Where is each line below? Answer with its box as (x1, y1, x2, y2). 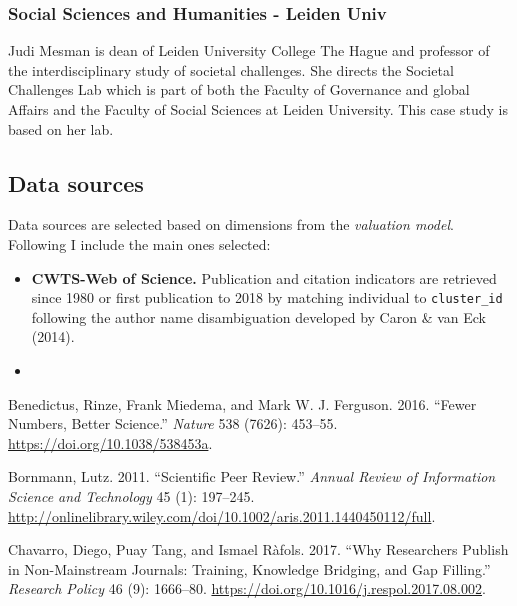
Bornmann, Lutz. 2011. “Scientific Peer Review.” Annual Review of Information (8, 466, 496, 487)
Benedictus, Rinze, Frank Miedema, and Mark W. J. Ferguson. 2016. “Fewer (8, 393, 477, 414)
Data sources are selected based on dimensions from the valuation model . (8, 214, 454, 235)
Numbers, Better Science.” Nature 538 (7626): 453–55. (8, 413, 338, 434)
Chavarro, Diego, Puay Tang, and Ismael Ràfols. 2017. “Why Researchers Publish (8, 539, 509, 560)
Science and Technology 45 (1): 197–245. (8, 485, 255, 506)
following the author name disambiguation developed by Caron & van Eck (31, 306, 487, 327)
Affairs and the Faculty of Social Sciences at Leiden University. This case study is (8, 99, 508, 119)
